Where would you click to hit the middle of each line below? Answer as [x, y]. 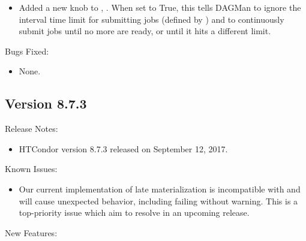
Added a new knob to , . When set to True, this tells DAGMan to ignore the [160, 7]
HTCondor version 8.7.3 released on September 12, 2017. [123, 148]
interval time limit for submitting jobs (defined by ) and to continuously [151, 19]
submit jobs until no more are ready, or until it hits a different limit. [145, 31]
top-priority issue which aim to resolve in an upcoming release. [134, 213]
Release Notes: [31, 129]
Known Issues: [31, 169]
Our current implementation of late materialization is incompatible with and [160, 189]
